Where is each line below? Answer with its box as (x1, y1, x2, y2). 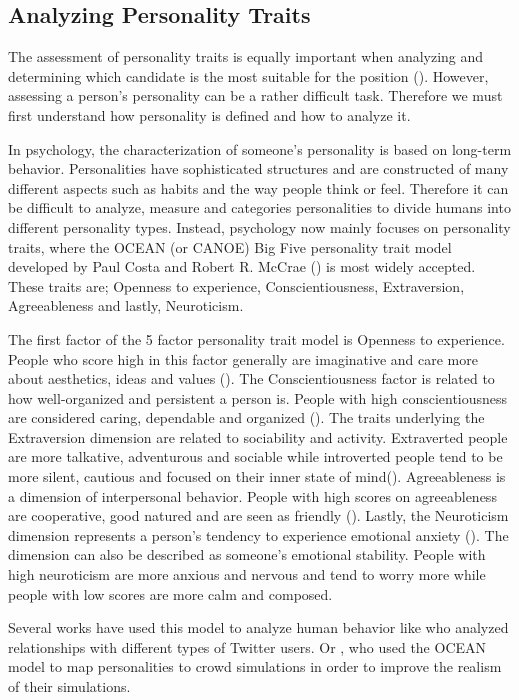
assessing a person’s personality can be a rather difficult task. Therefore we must (8, 85, 503, 106)
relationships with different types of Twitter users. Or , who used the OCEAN (8, 636, 487, 657)
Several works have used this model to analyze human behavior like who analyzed (8, 617, 509, 638)
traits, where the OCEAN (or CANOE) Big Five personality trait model (8, 236, 452, 257)
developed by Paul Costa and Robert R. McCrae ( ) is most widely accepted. (8, 256, 476, 277)
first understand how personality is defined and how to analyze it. (8, 104, 411, 125)
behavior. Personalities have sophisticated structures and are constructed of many (8, 158, 509, 179)
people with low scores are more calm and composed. (8, 583, 333, 604)
